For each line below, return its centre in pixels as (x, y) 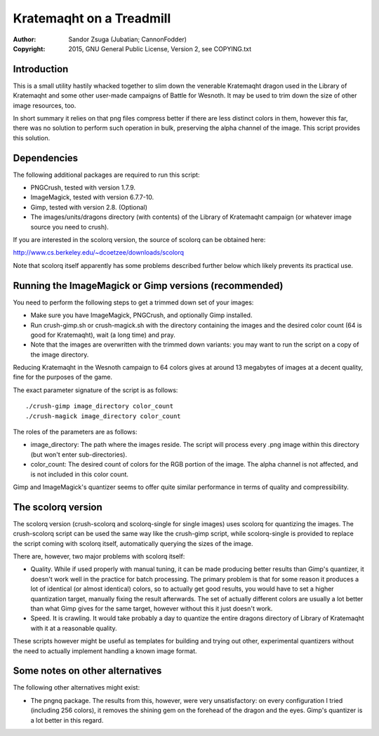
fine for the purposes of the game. (62, 377)
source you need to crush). (69, 227)
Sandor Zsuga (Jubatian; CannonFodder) (128, 39)
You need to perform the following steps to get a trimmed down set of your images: (133, 302)
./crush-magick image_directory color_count (104, 416)
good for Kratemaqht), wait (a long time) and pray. (103, 335)
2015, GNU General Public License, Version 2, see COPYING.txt (160, 48)
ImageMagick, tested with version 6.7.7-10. (92, 197)
